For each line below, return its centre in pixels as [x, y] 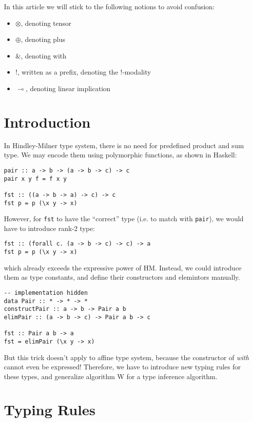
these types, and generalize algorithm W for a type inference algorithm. [111, 376]
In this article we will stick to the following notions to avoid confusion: [109, 6]
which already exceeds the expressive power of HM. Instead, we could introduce [123, 267]
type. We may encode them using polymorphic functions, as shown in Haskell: [120, 155]
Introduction [47, 122]
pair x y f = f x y [35, 179]
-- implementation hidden [46, 293]
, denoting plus [43, 39]
